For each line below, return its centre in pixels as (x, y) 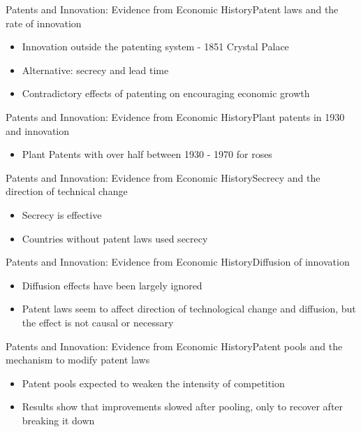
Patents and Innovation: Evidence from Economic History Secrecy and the (163, 177)
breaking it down (58, 420)
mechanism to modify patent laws (78, 360)
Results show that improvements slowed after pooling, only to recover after (183, 406)
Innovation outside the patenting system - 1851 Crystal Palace (155, 46)
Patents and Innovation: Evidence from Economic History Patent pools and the (174, 346)
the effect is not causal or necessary (98, 322)
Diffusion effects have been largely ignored (112, 285)
